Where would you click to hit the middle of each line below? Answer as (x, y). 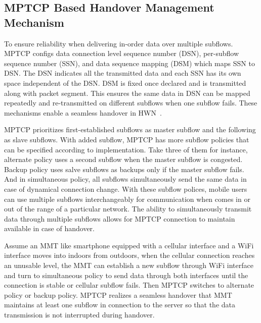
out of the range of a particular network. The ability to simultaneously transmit (128, 209)
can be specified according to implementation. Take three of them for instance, (126, 149)
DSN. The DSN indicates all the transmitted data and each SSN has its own (123, 73)
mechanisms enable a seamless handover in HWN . (83, 112)
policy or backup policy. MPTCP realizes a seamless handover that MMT (118, 294)
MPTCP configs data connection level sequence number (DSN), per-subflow (122, 53)
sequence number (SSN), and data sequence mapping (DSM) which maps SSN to (129, 63)
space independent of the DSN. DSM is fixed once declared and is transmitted (125, 83)
